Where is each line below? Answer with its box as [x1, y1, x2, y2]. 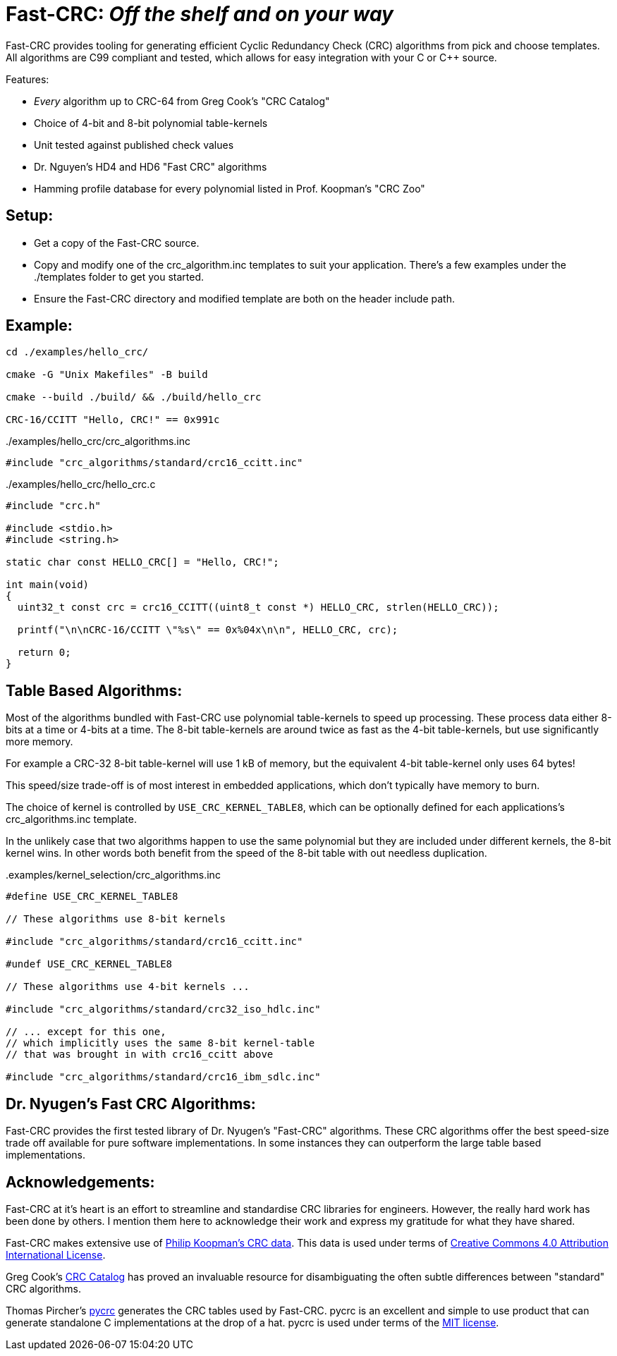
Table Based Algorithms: [6, 681, 183, 700]
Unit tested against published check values [34, 138, 234, 151]
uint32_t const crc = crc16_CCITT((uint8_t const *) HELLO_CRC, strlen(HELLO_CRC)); [17, 601, 499, 613]
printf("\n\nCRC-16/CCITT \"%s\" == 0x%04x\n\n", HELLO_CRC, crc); [17, 624, 398, 636]
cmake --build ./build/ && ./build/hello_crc [6, 391, 262, 403]
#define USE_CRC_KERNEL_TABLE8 [6, 891, 178, 903]
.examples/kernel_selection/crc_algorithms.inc [6, 869, 221, 881]
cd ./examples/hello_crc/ [6, 346, 149, 358]
